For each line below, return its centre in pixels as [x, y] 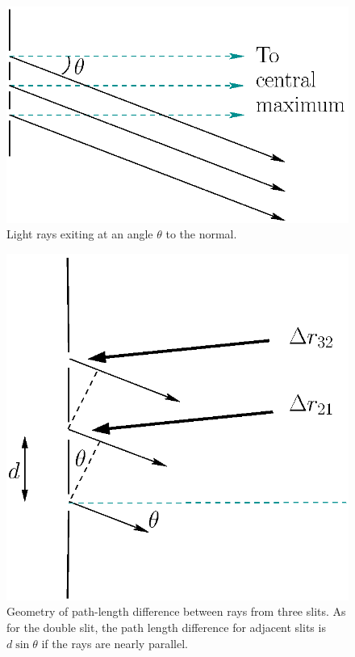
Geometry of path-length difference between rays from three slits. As [176, 611]
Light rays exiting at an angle [80, 234]
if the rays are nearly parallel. [115, 643]
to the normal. [201, 234]
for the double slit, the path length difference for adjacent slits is [166, 627]
